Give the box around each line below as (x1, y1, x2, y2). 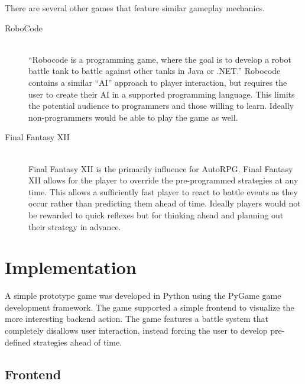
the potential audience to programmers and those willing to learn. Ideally (28, 99, 294, 112)
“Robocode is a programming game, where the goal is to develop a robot (28, 53, 291, 65)
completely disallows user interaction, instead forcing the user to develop (5, 324, 268, 336)
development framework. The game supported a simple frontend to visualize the (5, 301, 294, 313)
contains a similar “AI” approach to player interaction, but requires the (28, 76, 287, 88)
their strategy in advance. (28, 220, 121, 233)
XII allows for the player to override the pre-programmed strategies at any (28, 174, 298, 186)
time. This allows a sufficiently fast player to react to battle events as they (28, 185, 298, 198)
